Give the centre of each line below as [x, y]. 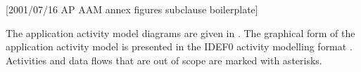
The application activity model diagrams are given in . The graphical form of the [180, 33]
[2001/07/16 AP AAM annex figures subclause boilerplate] [132, 9]
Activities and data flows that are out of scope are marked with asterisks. [164, 60]
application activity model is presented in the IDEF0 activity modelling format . [179, 46]
